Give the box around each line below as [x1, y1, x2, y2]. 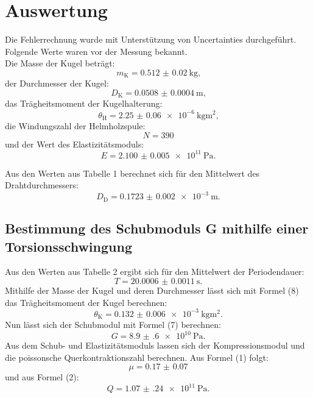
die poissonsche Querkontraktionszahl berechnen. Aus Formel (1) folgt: [5, 350, 269, 363]
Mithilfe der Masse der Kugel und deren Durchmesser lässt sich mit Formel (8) [5, 283, 299, 296]
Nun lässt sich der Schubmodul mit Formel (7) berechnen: [5, 318, 221, 331]
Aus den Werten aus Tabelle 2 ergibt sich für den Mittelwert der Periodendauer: [5, 265, 304, 278]
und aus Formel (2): [5, 371, 79, 383]
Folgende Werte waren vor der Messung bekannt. [5, 44, 188, 57]
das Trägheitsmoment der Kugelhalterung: [5, 97, 163, 110]
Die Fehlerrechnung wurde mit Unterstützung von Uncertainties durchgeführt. [5, 33, 297, 46]
